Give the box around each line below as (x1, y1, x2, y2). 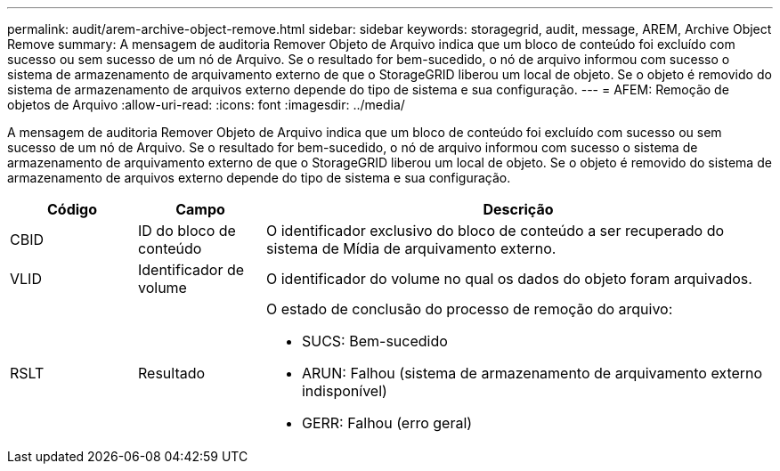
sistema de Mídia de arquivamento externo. (265, 240, 557, 257)
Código (46, 200, 97, 218)
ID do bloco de (137, 222, 236, 240)
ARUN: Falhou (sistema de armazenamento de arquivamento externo (301, 364, 763, 382)
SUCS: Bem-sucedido (301, 332, 448, 350)
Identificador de (137, 261, 245, 279)
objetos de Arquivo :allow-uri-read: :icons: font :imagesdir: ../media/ (7, 97, 405, 112)
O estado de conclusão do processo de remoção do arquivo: (265, 300, 673, 318)
